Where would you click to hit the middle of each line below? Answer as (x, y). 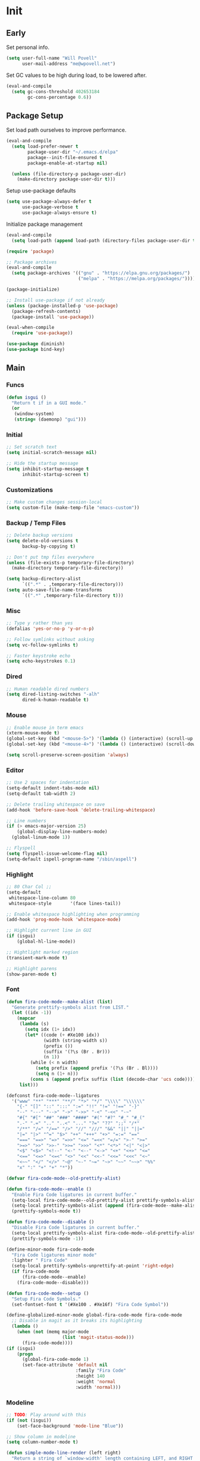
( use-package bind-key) (36, 350)
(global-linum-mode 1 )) (41, 837)
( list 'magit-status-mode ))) (98, 1337)
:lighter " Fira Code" (40, 1260)
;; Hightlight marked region (42, 952)
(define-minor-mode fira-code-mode (50, 1249)
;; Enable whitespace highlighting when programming (73, 914)
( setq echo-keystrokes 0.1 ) (41, 661)
